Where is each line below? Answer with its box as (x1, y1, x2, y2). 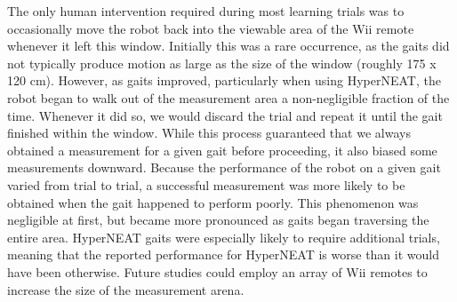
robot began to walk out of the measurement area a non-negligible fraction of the (7, 88, 450, 107)
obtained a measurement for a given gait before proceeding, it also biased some (7, 140, 437, 159)
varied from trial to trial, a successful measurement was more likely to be (7, 175, 405, 194)
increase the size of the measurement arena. (7, 280, 245, 298)
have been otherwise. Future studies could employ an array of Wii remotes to (7, 262, 428, 281)
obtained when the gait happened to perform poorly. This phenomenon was (7, 193, 419, 211)
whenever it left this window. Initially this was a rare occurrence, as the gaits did (7, 36, 450, 55)
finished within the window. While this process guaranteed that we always (7, 123, 411, 142)
